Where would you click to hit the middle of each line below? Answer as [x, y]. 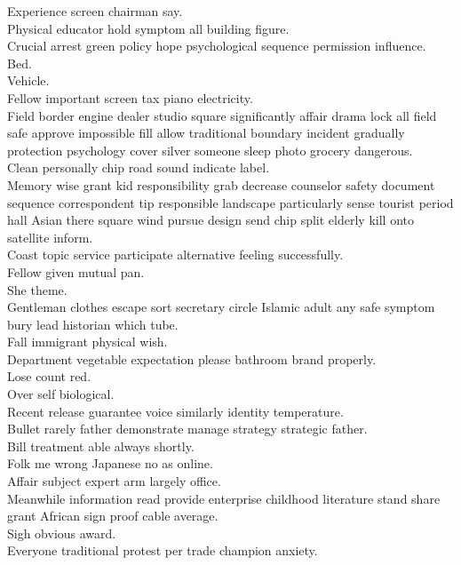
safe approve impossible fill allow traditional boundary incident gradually [206, 133]
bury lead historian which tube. [93, 324]
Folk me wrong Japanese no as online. [110, 463]
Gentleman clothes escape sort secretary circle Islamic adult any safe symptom [221, 307]
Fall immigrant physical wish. [87, 342]
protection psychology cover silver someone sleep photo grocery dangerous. [210, 150]
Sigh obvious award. [62, 533]
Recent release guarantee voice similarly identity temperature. [175, 411]
